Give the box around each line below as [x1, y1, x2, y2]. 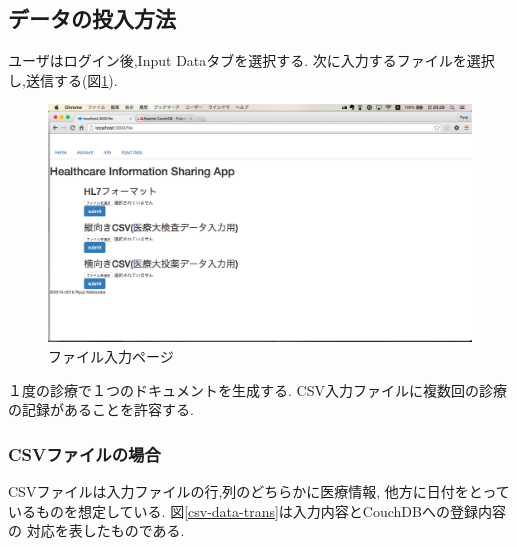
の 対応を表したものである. [8, 520, 185, 541]
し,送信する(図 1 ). [8, 69, 118, 90]
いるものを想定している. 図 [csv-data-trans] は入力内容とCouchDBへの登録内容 [8, 500, 506, 521]
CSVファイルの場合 [8, 441, 161, 466]
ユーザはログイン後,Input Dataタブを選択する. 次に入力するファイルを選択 [8, 50, 495, 71]
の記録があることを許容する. [8, 399, 194, 420]
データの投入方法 [8, 3, 176, 34]
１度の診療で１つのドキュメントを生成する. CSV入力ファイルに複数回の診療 [8, 379, 507, 400]
